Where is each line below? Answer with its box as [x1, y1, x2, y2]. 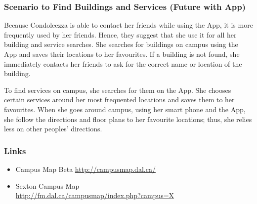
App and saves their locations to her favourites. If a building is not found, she [4, 49, 240, 59]
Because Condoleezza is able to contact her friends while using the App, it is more [4, 20, 253, 30]
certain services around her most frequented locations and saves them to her [4, 94, 235, 105]
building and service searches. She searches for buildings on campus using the [4, 39, 238, 49]
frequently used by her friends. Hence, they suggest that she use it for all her [4, 29, 237, 40]
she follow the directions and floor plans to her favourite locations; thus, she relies [4, 114, 252, 124]
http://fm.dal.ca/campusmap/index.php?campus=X [15, 190, 174, 201]
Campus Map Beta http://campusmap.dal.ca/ [15, 163, 156, 174]
